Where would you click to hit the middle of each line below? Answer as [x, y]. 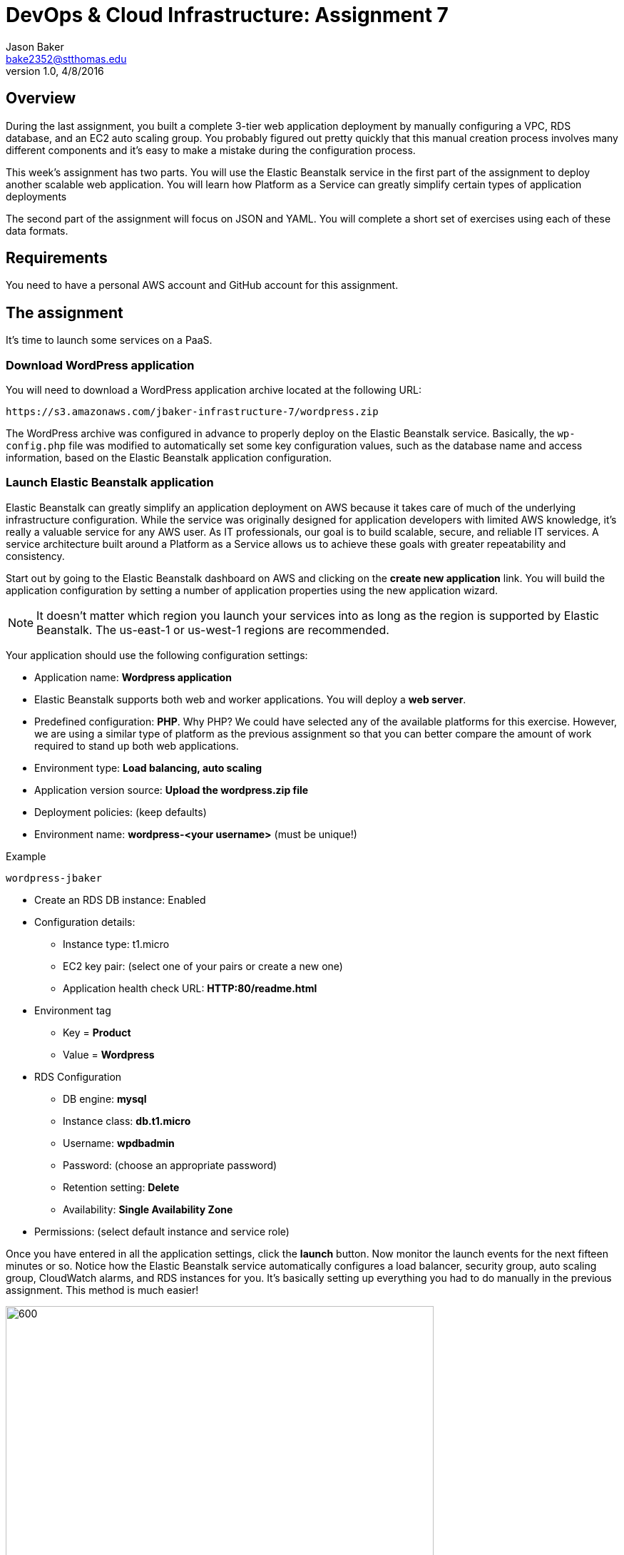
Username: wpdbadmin [119, 1143]
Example [26, 856]
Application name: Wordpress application [133, 677]
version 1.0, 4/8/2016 [55, 71]
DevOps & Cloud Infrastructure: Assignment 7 [227, 15]
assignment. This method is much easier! [102, 1290]
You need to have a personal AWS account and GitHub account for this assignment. [202, 285]
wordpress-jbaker [54, 878]
